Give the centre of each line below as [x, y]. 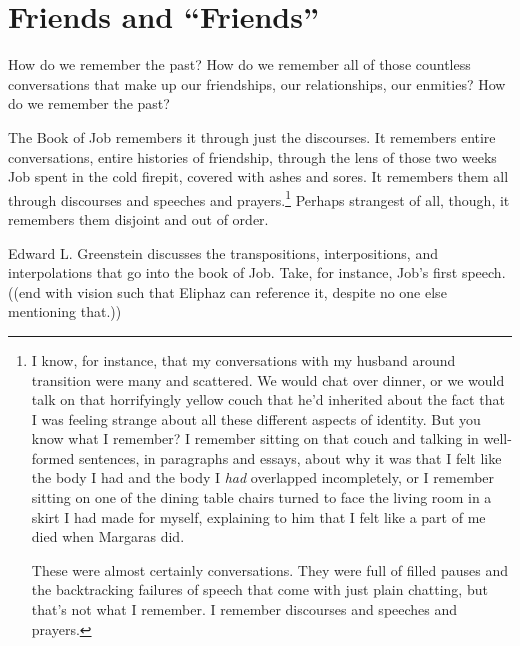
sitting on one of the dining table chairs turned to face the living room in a [261, 497]
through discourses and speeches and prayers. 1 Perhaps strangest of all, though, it [259, 198]
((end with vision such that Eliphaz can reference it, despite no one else [227, 291]
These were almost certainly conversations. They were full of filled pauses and [269, 569]
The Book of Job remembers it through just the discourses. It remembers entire [252, 136]
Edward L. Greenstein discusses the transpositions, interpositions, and [223, 252]
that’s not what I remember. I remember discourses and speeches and [244, 609]
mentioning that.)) [65, 311]
